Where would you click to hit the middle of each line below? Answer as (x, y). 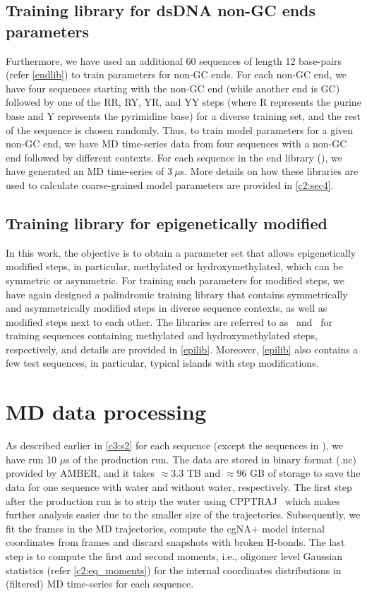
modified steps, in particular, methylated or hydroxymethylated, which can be (174, 266)
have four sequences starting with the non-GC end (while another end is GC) (173, 88)
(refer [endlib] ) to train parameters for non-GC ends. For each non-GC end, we (176, 74)
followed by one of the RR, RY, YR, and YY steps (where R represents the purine (183, 102)
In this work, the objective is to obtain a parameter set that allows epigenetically (181, 252)
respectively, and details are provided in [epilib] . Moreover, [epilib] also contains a (182, 349)
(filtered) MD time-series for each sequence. (100, 584)
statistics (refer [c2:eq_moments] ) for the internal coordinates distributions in (174, 570)
